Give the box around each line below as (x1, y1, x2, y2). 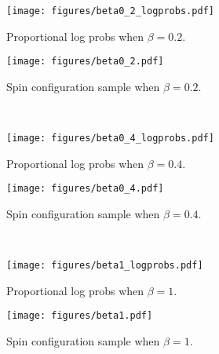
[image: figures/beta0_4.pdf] (6, 183, 164, 195)
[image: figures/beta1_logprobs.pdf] (6, 260, 203, 272)
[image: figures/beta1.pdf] (6, 310, 153, 322)
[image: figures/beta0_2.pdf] (6, 56, 164, 68)
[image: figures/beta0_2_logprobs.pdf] (6, 5, 214, 16)
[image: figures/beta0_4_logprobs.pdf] (6, 133, 214, 144)
